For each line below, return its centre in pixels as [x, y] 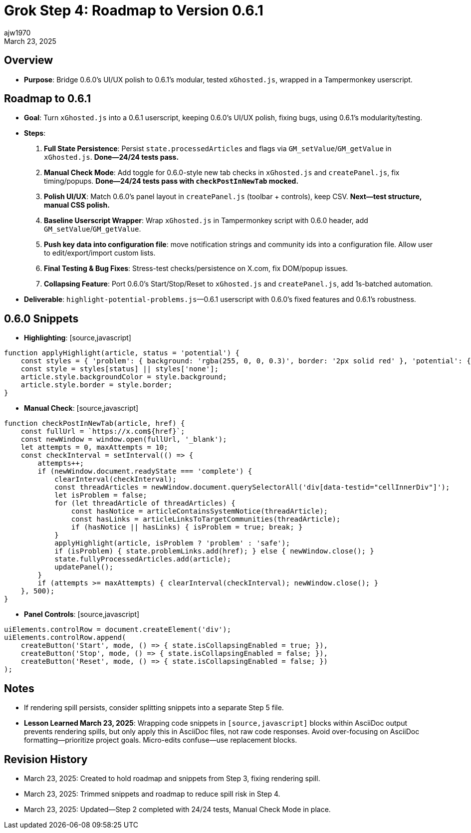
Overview [29, 60]
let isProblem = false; [101, 495]
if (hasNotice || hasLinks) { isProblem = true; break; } [187, 527]
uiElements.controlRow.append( [65, 638]
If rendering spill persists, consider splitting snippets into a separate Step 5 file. [154, 708]
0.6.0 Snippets [41, 318]
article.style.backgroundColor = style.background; [124, 377]
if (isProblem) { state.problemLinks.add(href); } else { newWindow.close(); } [214, 551]
